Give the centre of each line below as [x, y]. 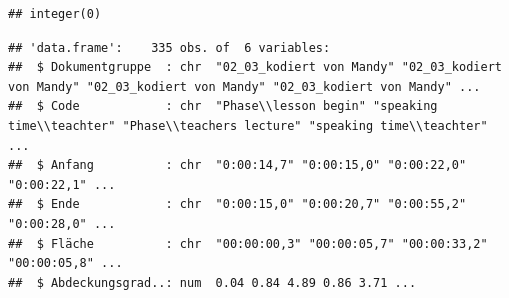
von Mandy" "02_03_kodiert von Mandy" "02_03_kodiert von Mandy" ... [244, 86]
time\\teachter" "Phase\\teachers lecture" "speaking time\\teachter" [248, 125]
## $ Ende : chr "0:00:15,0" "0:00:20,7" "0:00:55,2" [237, 204]
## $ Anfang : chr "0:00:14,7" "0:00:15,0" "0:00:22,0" [237, 165]
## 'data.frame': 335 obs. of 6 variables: [169, 47]
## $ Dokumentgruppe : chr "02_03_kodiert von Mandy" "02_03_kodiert [255, 67]
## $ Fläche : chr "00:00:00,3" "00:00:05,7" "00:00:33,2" [248, 243]
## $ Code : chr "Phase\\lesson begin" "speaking [223, 106]
